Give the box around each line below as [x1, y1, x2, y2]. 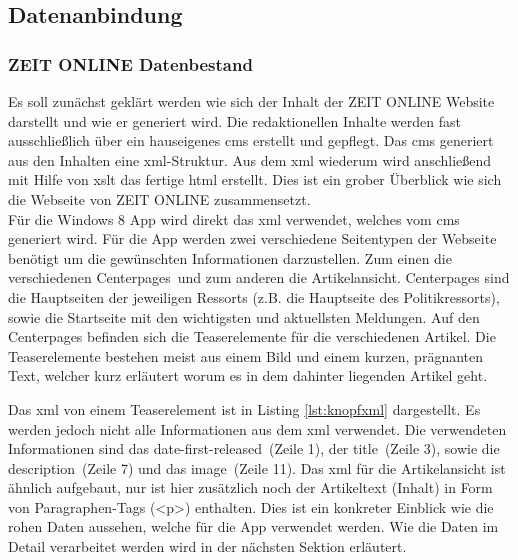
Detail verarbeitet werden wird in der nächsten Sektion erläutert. [8, 536, 407, 557]
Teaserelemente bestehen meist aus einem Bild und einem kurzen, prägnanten [8, 345, 484, 366]
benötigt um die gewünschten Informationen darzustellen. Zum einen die [8, 247, 452, 268]
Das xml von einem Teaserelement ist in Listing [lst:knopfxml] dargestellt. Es [8, 398, 481, 419]
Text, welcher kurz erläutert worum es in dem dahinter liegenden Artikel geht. [8, 365, 488, 386]
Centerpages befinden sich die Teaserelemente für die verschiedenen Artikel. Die [8, 326, 496, 347]
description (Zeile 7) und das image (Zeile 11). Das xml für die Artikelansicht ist [8, 457, 506, 478]
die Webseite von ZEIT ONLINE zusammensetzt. [8, 188, 311, 209]
